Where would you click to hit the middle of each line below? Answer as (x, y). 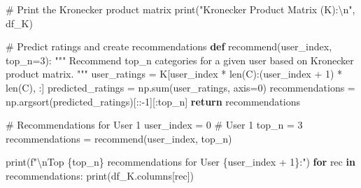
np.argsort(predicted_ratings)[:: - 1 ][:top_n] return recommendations (153, 101)
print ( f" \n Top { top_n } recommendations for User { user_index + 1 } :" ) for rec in (180, 162)
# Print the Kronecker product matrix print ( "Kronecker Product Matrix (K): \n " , (180, 9)
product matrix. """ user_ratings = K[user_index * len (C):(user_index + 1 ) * (174, 74)
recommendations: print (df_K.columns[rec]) (100, 175)
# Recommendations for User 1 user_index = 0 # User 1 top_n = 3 (154, 125)
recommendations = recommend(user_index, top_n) (119, 138)
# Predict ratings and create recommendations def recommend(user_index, (169, 46)
